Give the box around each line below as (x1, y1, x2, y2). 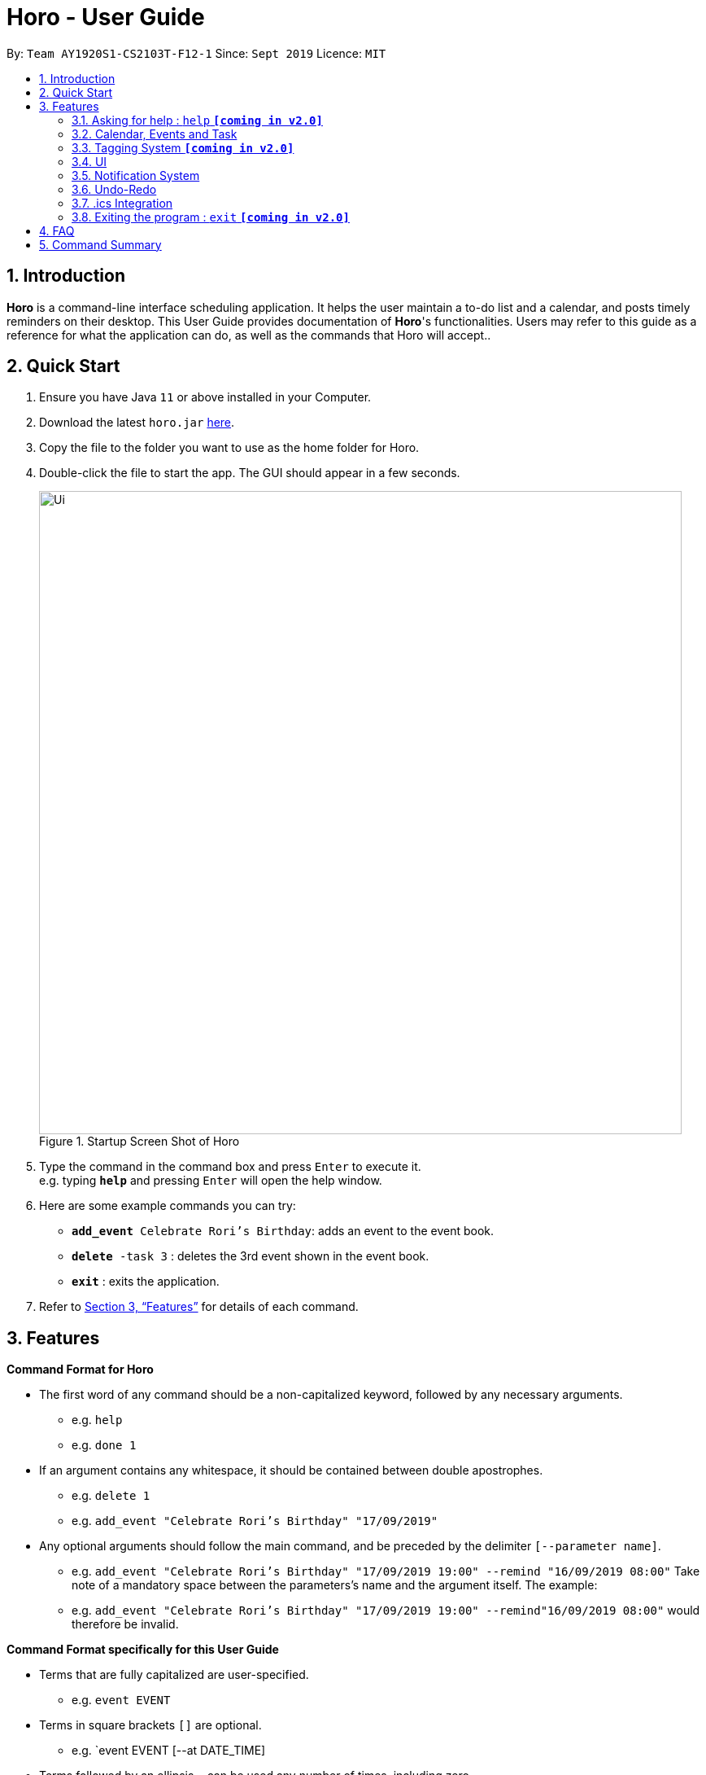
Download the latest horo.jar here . (39, 415, 235, 430)
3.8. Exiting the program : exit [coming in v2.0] (72, 209, 350, 224)
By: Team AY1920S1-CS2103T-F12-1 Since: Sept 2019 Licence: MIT (7, 46, 386, 60)
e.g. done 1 (72, 1438, 137, 1453)
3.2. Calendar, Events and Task (72, 126, 238, 141)
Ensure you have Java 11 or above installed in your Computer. (39, 390, 372, 405)
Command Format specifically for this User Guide (7, 1642, 279, 1657)
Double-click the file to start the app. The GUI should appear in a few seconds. (39, 466, 460, 480)
